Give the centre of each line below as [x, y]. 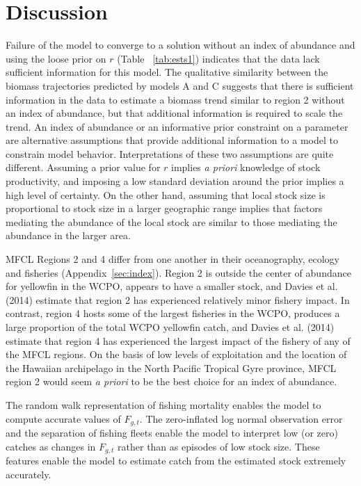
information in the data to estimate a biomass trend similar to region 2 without [175, 99]
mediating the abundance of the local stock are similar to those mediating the [171, 221]
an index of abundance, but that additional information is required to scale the [174, 113]
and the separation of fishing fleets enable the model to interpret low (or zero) [172, 433]
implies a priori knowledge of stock [246, 167]
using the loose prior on [56, 58]
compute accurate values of [63, 418]
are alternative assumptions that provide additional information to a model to [172, 140]
